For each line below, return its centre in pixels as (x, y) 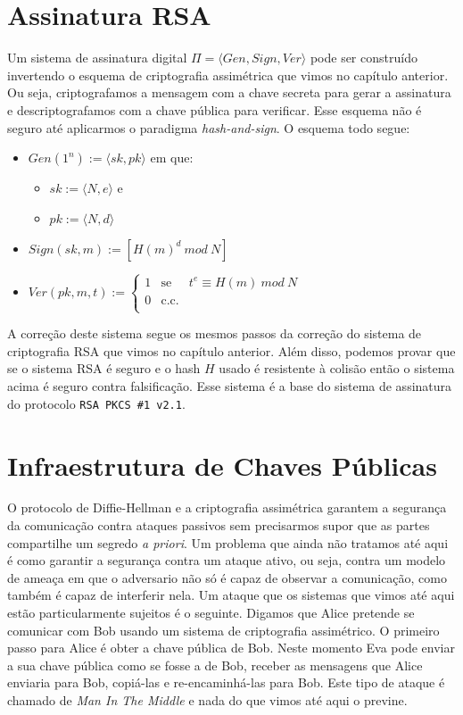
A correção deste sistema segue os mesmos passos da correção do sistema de (215, 333)
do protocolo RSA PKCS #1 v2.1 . (96, 403)
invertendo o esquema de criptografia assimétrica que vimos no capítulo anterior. (228, 75)
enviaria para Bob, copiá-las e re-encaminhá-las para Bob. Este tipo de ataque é (226, 682)
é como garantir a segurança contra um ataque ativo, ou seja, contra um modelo (227, 560)
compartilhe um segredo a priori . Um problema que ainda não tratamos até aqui (228, 542)
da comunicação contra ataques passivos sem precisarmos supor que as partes (219, 525)
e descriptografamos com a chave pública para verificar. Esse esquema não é (215, 109)
